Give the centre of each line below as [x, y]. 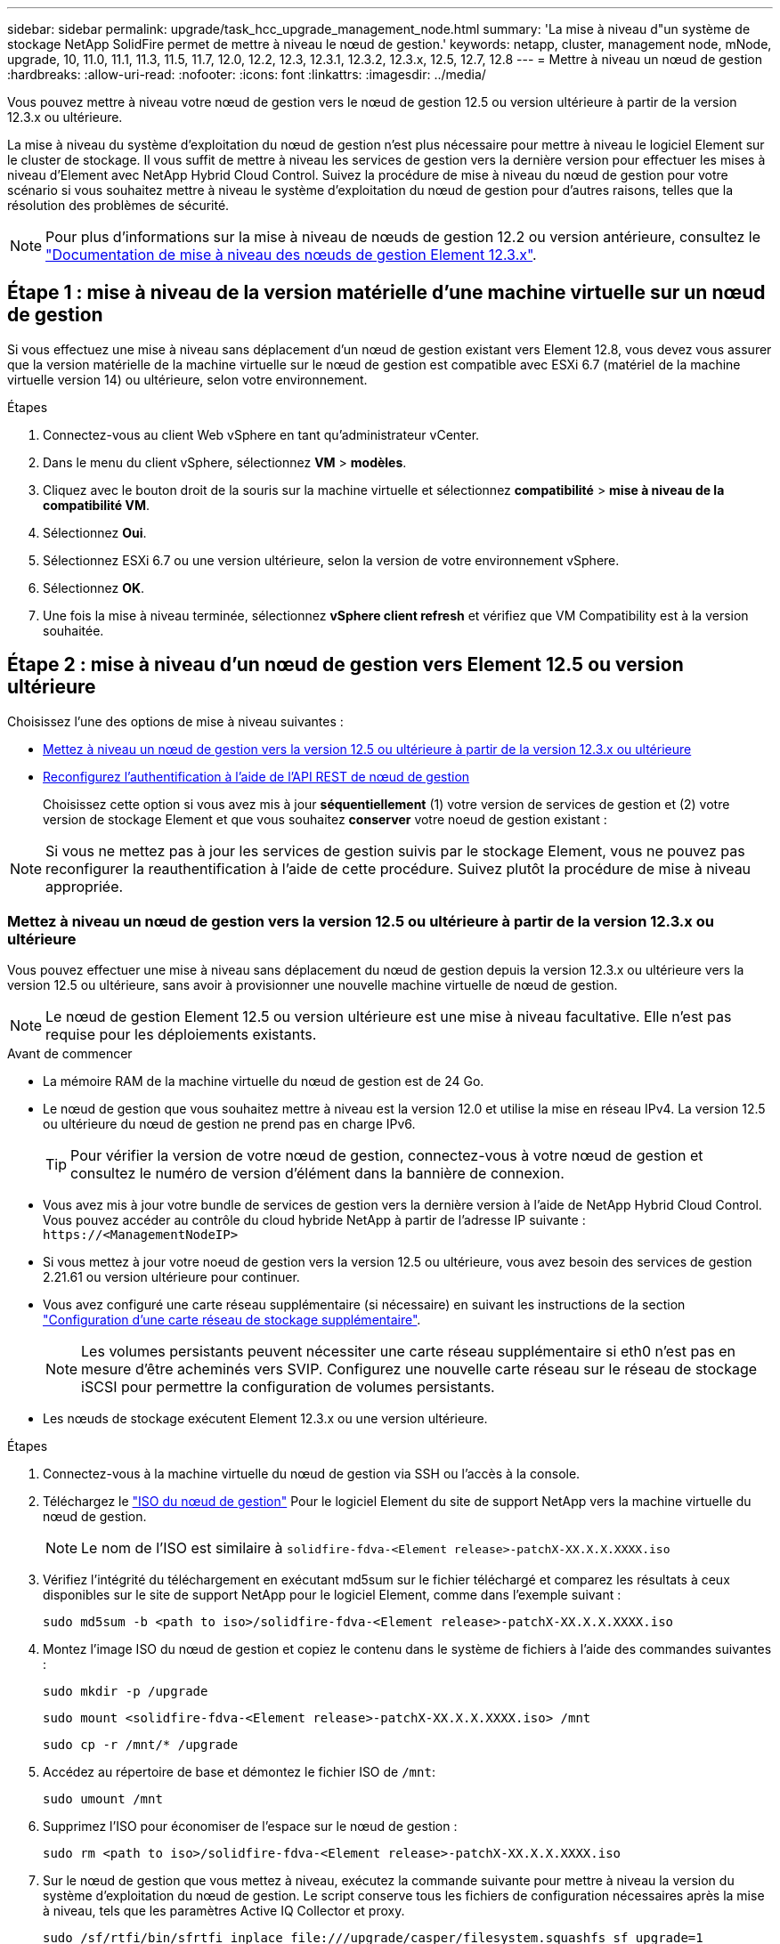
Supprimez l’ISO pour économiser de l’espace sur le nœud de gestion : [250, 1827]
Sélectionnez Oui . [95, 532]
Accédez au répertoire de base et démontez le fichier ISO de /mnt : [239, 1772]
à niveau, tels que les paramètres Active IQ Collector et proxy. [224, 1911]
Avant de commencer [70, 1054]
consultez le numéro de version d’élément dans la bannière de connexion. [317, 1174]
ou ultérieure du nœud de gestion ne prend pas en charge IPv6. [229, 1124]
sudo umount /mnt [103, 1799]
